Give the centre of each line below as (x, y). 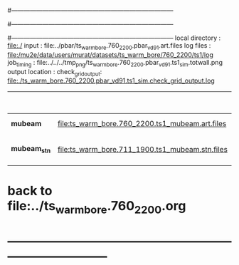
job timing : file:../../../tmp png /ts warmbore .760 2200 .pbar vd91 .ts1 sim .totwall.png (115, 63)
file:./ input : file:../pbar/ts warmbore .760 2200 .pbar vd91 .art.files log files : (109, 46)
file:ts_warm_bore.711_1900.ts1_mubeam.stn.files (142, 149)
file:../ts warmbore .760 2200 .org (97, 207)
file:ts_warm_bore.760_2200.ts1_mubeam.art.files (142, 124)
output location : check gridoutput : (55, 72)
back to (30, 191)
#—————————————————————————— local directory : (114, 38)
